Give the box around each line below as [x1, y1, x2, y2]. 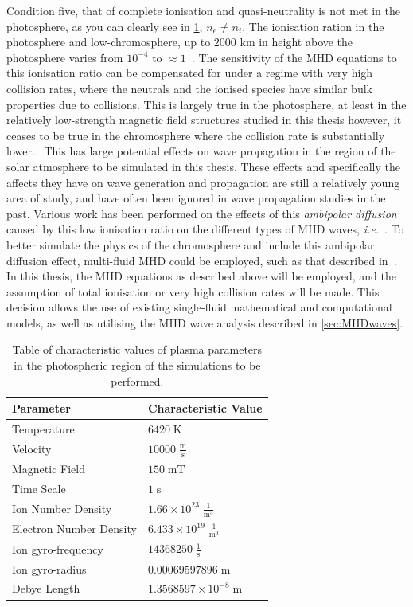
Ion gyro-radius [12, 560, 87, 577]
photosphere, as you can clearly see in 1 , [6, 18, 203, 34]
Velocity [12, 441, 52, 457]
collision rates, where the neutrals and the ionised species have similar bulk [6, 80, 372, 96]
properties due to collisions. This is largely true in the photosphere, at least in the [6, 96, 407, 112]
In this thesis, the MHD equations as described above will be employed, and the [6, 268, 396, 284]
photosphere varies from [6, 49, 123, 65]
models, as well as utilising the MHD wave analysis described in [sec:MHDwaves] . [6, 314, 403, 331]
